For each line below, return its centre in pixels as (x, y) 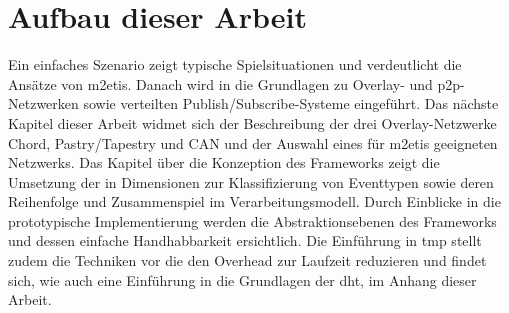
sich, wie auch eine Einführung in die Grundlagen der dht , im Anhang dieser (242, 279)
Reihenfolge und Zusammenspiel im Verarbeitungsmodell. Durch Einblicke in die (254, 201)
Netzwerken (43, 103)
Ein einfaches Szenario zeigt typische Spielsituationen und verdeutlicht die (235, 64)
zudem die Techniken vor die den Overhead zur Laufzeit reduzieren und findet (247, 260)
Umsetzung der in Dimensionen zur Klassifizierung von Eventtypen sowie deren (251, 181)
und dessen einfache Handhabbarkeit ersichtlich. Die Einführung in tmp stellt (245, 240)
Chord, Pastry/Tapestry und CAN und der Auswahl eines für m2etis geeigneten (253, 142)
